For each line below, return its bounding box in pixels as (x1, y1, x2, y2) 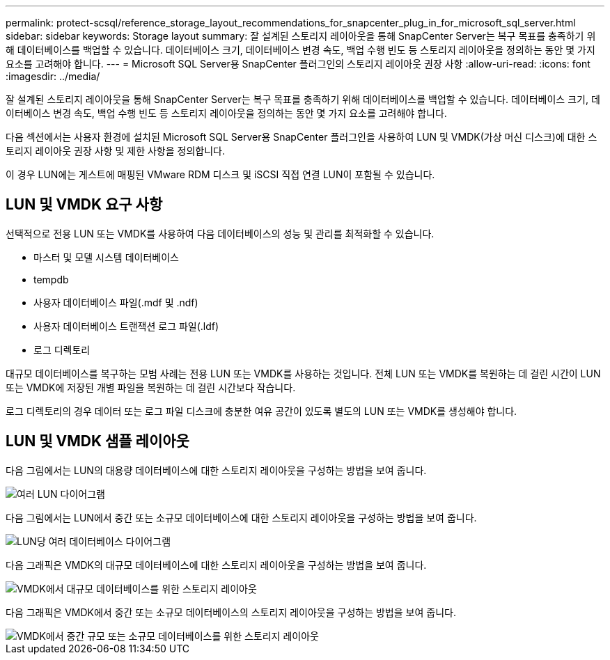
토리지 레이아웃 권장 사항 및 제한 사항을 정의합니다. (6, 145, 225, 157)
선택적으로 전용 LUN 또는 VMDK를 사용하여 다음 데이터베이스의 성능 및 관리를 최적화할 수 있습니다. (6, 227, 435, 239)
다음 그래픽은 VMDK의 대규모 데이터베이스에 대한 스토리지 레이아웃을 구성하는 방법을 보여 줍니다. (6, 558, 427, 571)
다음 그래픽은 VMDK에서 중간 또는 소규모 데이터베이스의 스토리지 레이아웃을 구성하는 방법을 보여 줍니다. (6, 606, 456, 618)
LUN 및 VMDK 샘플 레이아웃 (6, 432, 189, 450)
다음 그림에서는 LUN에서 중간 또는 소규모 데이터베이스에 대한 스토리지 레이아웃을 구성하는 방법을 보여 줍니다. (6, 511, 477, 524)
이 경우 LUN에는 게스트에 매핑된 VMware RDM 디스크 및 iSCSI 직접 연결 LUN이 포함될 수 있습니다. (6, 168, 435, 180)
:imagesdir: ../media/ (6, 70, 100, 82)
